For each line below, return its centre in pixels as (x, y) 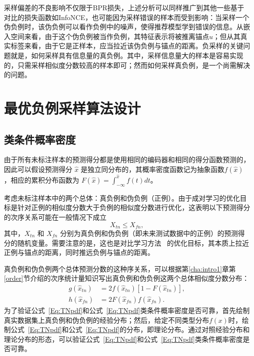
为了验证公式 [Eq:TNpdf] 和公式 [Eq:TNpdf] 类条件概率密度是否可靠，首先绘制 (127, 310)
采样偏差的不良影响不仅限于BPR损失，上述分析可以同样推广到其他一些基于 (124, 7)
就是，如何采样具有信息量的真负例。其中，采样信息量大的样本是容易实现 (127, 55)
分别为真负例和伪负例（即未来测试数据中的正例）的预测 (149, 233)
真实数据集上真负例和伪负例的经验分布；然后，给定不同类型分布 (106, 320)
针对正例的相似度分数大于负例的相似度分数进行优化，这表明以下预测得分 (134, 207)
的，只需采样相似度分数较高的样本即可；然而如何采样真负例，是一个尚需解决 (127, 65)
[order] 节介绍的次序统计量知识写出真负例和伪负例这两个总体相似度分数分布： (127, 278)
